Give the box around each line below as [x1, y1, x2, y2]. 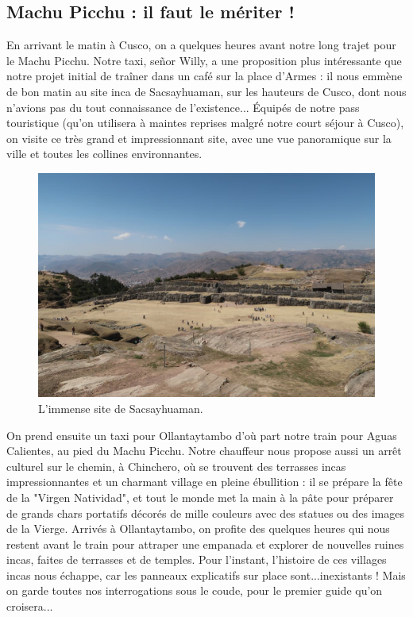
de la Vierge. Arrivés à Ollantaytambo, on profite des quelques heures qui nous [6, 520, 390, 537]
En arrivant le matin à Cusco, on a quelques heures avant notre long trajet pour [6, 37, 396, 53]
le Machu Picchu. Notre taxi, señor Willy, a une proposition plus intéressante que [6, 52, 402, 68]
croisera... [6, 598, 53, 615]
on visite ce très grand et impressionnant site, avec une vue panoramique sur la [6, 129, 392, 146]
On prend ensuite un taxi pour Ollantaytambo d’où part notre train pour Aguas [6, 426, 397, 443]
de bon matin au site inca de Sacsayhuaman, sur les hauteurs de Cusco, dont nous [6, 83, 407, 99]
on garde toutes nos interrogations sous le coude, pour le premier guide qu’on [6, 582, 383, 599]
